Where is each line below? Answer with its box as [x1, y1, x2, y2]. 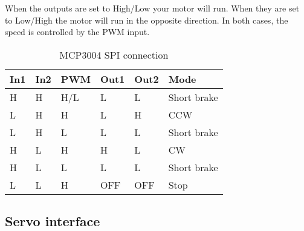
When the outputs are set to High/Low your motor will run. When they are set [5, 2, 300, 14]
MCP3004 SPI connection [59, 47, 169, 62]
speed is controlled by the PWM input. [5, 25, 150, 38]
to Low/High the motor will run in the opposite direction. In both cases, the [5, 13, 288, 26]
